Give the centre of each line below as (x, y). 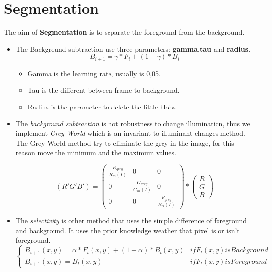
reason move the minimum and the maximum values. (96, 152)
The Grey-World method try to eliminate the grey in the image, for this (125, 142)
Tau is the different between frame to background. (104, 90)
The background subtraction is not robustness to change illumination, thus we (133, 123)
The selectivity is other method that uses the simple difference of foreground (131, 221)
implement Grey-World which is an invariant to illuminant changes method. (130, 133)
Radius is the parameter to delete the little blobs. (103, 106)
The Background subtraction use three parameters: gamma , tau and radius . (133, 48)
